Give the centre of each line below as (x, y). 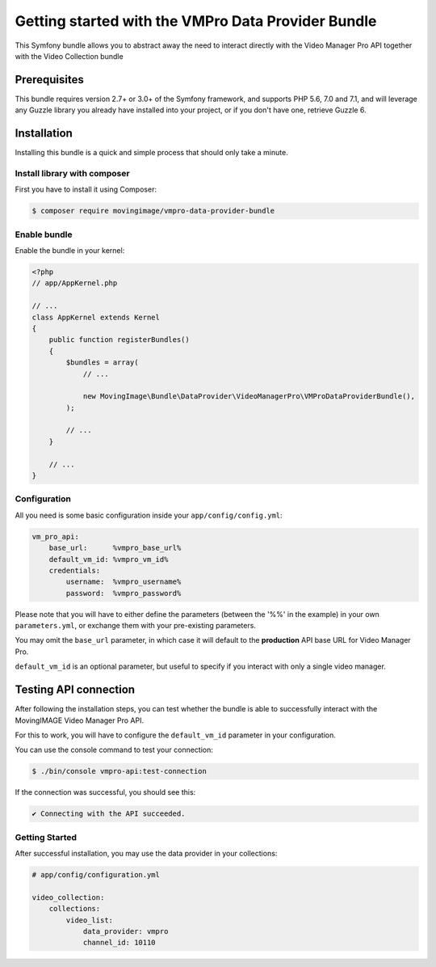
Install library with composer (72, 173)
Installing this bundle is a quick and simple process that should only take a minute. (151, 153)
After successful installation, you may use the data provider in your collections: (146, 853)
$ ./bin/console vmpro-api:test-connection (119, 771)
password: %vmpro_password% (124, 593)
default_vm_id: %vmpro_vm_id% (109, 559)
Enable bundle (44, 234)
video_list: (89, 920)
